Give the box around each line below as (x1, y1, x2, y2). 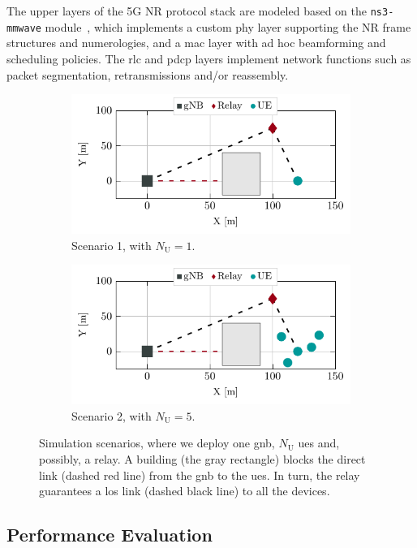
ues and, (298, 434, 340, 451)
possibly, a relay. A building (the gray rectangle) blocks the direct (39, 451, 366, 468)
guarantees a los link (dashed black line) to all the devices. (39, 482, 330, 499)
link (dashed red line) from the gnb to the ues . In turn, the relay (39, 466, 360, 483)
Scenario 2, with (71, 407, 152, 424)
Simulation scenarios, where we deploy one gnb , (39, 434, 275, 451)
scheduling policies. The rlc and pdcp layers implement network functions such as (6, 50, 411, 67)
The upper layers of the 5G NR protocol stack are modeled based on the (6, 2, 367, 19)
